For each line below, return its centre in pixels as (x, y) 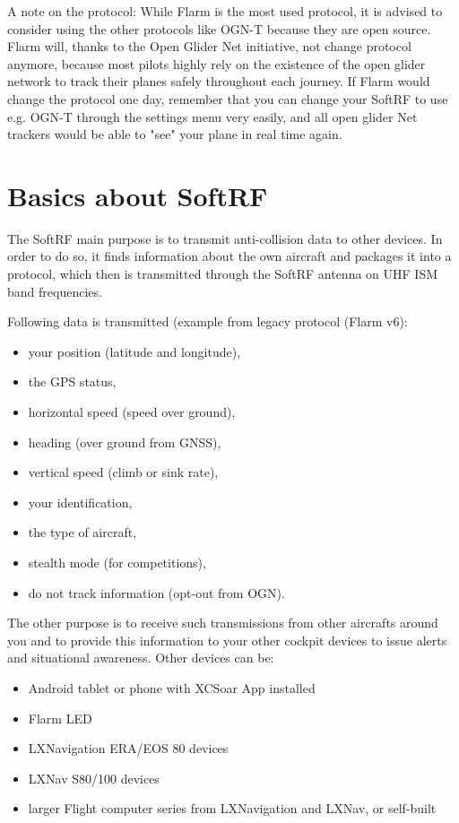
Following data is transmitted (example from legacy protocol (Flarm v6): (208, 321)
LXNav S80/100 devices (94, 778)
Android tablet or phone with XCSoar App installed (172, 687)
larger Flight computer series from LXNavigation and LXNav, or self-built (232, 808)
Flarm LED (60, 718)
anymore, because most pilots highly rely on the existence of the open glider (217, 63)
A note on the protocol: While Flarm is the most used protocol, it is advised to (225, 11)
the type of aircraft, (82, 532)
